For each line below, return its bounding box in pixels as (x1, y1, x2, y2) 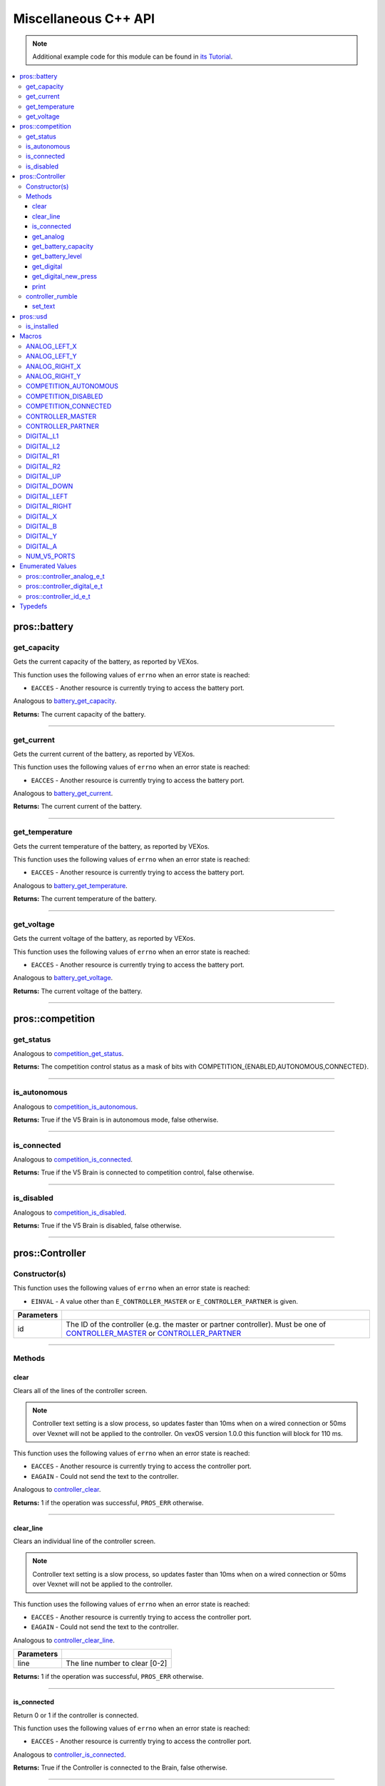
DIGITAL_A (26, 542, 57, 550)
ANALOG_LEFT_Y (26, 352, 78, 361)
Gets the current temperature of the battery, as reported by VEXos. (13, 842, 210, 850)
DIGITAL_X (26, 512, 57, 521)
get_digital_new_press (32, 272, 98, 281)
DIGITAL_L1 (26, 432, 59, 441)
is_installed (26, 322, 58, 331)
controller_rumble (26, 291, 78, 300)
